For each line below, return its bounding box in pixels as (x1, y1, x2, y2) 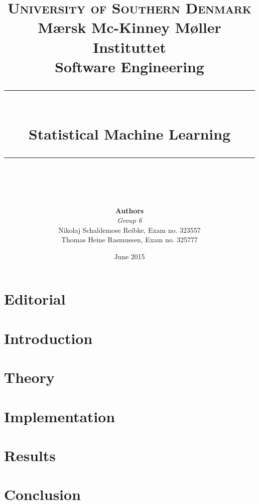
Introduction (4, 328, 93, 348)
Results (4, 445, 56, 465)
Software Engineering (55, 56, 204, 76)
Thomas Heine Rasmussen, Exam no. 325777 (61, 234, 198, 245)
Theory (4, 367, 55, 387)
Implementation (4, 406, 115, 426)
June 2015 (114, 251, 145, 261)
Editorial (4, 289, 66, 309)
